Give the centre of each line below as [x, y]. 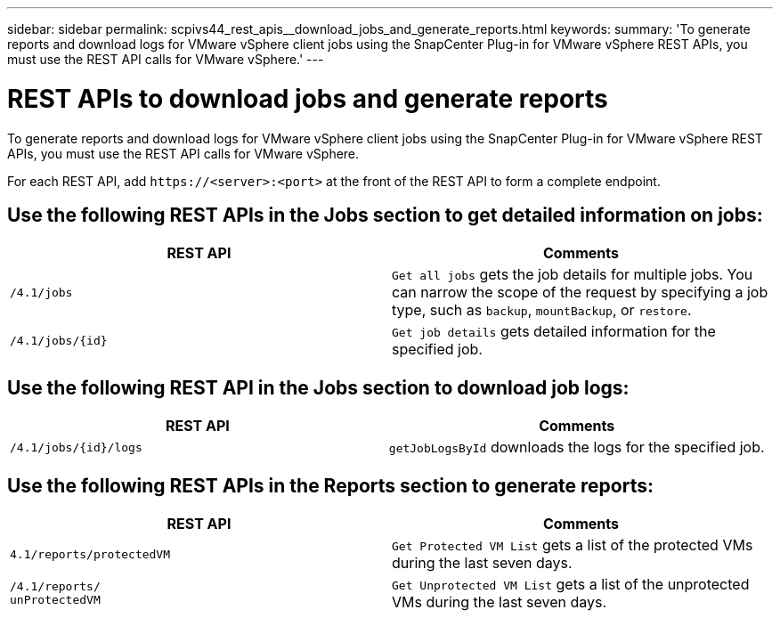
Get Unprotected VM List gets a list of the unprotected [571, 585]
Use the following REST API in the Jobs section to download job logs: [318, 387]
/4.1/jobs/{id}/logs [76, 447]
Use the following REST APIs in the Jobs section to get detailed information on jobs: [385, 215]
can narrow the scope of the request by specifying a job [580, 293]
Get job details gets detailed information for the [554, 332]
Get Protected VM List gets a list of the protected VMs [573, 545]
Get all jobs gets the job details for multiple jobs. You [573, 275]
